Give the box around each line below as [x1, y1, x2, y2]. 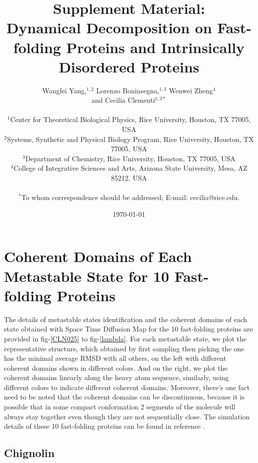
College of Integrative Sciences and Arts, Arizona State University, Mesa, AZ [13, 163, 248, 173]
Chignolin [4, 445, 55, 461]
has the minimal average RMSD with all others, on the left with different [4, 353, 226, 363]
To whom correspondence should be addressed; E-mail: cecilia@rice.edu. [21, 192, 240, 202]
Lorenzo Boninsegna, [96, 85, 159, 95]
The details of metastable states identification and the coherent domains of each [4, 314, 247, 324]
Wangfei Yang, [42, 85, 87, 95]
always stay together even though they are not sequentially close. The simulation [4, 411, 250, 421]
